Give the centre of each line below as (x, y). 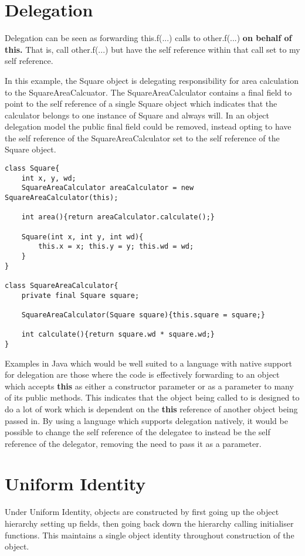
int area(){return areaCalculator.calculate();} (118, 217)
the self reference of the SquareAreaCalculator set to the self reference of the (142, 138)
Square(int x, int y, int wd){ (82, 237)
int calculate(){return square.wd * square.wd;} (118, 335)
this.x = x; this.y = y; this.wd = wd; (116, 247)
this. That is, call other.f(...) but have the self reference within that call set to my (152, 49)
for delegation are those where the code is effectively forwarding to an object (142, 374)
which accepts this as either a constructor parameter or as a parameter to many (149, 386)
